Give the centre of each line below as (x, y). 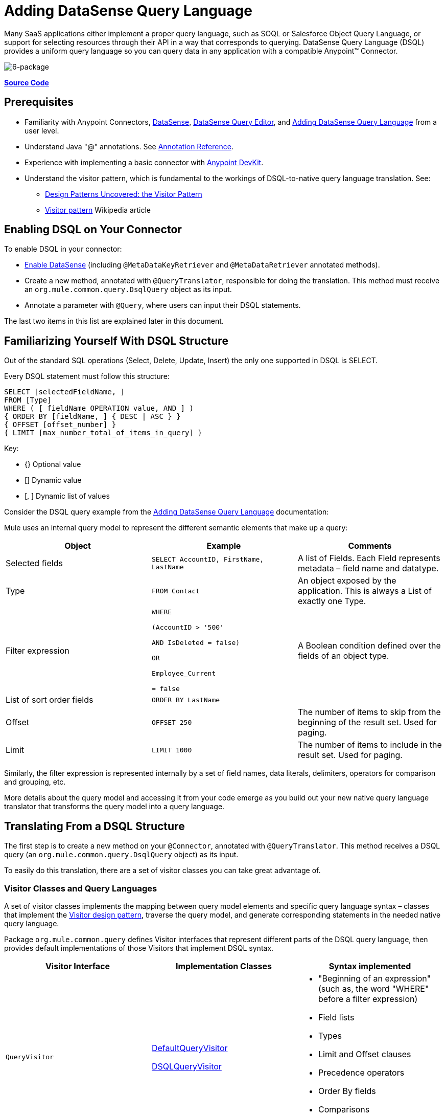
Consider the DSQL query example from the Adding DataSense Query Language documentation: (167, 512)
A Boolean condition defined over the (369, 645)
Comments (370, 546)
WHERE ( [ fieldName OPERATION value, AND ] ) (99, 408)
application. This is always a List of (365, 591)
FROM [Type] (28, 400)
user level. (42, 130)
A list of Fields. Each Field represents (369, 558)
